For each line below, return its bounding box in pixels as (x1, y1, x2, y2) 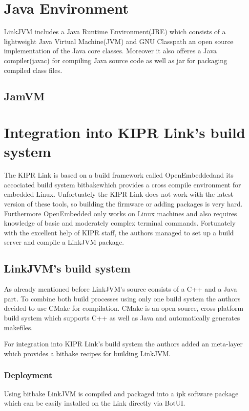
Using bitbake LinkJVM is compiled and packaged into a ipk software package (4, 388, 239, 398)
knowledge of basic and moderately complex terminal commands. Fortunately (4, 218, 236, 228)
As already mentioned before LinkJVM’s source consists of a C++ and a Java (4, 284, 237, 294)
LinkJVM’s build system (4, 261, 131, 276)
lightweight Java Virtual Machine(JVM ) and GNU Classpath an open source (4, 36, 233, 46)
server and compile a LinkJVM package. (4, 237, 124, 247)
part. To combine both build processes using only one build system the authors (4, 293, 241, 303)
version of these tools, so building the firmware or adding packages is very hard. (4, 198, 243, 208)
